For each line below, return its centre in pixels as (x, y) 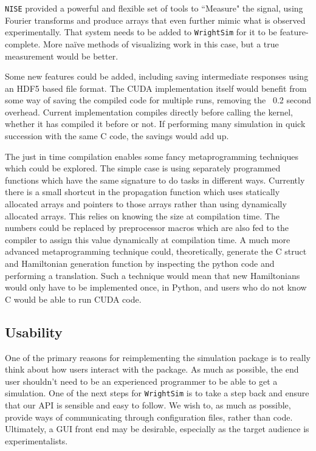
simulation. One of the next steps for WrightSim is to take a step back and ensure (157, 393)
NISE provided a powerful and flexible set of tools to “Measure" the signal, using (154, 8)
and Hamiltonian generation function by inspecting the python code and (140, 263)
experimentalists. (36, 440)
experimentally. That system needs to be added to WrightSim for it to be (141, 32)
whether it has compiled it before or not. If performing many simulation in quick (155, 124)
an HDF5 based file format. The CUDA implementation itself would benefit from (156, 88)
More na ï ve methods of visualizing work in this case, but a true (161, 43)
